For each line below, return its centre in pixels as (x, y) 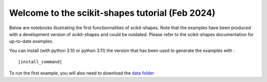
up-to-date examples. (31, 41)
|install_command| (40, 62)
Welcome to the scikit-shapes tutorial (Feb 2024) (112, 13)
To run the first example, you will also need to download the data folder (82, 73)
